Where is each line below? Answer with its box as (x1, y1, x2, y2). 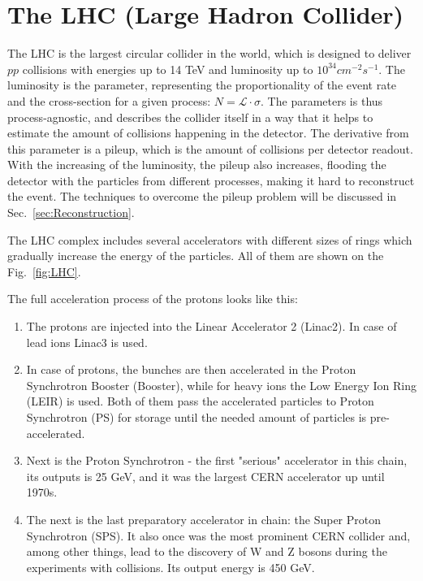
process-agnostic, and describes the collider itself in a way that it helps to (7, 108, 373, 125)
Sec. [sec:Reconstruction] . (7, 204, 135, 221)
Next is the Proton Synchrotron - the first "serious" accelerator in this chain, (26, 452, 408, 469)
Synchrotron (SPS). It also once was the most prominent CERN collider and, (26, 527, 411, 544)
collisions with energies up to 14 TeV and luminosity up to (22, 60, 313, 77)
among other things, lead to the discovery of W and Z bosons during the (26, 543, 387, 560)
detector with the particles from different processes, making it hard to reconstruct (7, 171, 415, 189)
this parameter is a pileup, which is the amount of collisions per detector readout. (7, 140, 413, 157)
